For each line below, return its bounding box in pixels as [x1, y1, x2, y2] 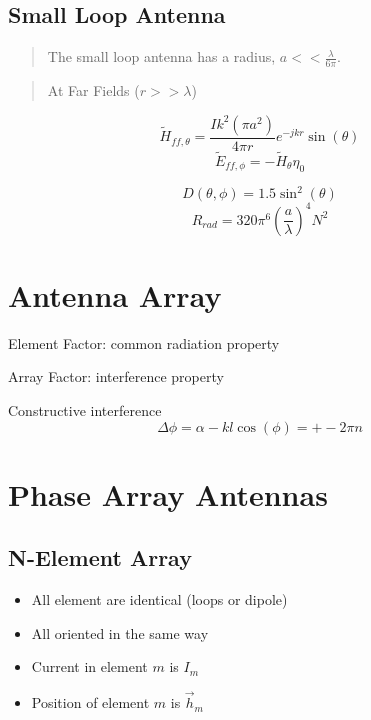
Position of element [31, 692, 150, 713]
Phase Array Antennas [8, 473, 328, 514]
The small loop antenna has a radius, [47, 46, 276, 67]
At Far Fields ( [47, 80, 140, 101]
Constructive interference [8, 399, 162, 420]
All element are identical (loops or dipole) [31, 589, 288, 610]
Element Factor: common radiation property [8, 332, 280, 353]
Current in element [31, 656, 148, 677]
